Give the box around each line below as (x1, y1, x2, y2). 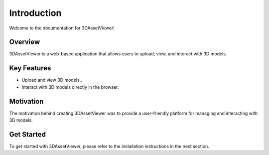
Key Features (9, 64, 51, 72)
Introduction (9, 7, 62, 18)
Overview (9, 38, 40, 46)
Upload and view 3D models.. (21, 77, 82, 83)
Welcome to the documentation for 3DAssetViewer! (9, 25, 115, 31)
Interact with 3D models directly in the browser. (21, 84, 119, 90)
